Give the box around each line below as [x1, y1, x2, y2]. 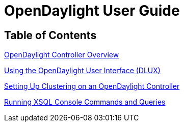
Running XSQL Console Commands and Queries [4, 98, 166, 107]
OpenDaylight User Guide [4, 2, 180, 19]
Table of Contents [4, 28, 97, 42]
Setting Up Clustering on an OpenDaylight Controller [4, 82, 180, 91]
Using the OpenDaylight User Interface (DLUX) [4, 66, 161, 75]
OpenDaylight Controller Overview [4, 50, 119, 59]
